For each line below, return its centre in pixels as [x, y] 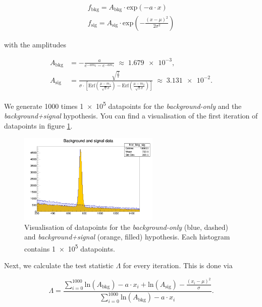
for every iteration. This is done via [178, 265]
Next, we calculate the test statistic [59, 265]
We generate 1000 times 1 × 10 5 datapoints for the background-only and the [123, 105]
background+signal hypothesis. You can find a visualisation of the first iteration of [131, 116]
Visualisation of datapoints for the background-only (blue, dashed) [126, 227]
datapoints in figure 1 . [38, 125]
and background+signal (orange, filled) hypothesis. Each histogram [127, 237]
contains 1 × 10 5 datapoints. [70, 248]
